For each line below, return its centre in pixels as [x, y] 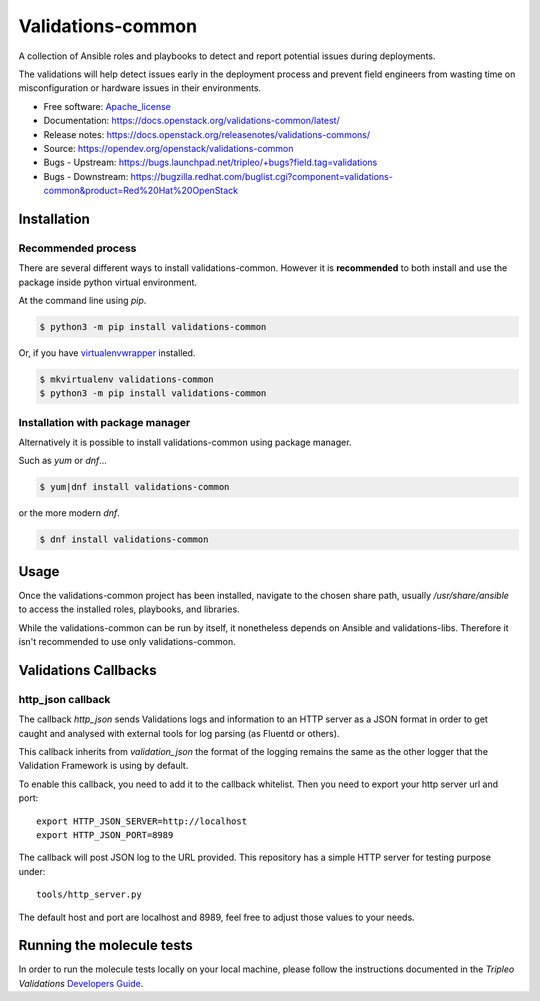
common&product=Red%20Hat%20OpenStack [141, 191]
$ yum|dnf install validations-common [134, 487]
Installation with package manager [104, 422]
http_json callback [64, 699]
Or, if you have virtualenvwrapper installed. [107, 352]
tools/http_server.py [89, 894]
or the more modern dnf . [69, 513]
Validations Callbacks [87, 670]
